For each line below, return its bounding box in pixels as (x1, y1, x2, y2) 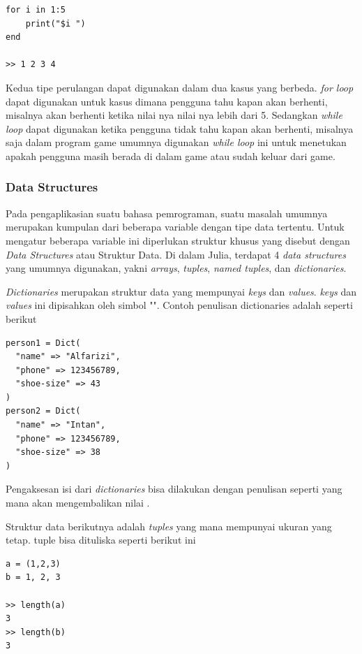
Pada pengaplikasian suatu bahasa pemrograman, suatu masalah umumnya (6, 205, 328, 220)
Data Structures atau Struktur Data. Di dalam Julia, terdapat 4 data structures (6, 247, 346, 261)
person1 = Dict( (6, 337, 81, 348)
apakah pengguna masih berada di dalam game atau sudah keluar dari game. (6, 148, 335, 163)
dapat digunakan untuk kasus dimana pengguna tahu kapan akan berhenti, (6, 94, 328, 108)
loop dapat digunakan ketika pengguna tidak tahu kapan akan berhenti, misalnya (6, 121, 354, 136)
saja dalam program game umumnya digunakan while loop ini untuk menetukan (6, 135, 347, 150)
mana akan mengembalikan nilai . (6, 495, 150, 510)
